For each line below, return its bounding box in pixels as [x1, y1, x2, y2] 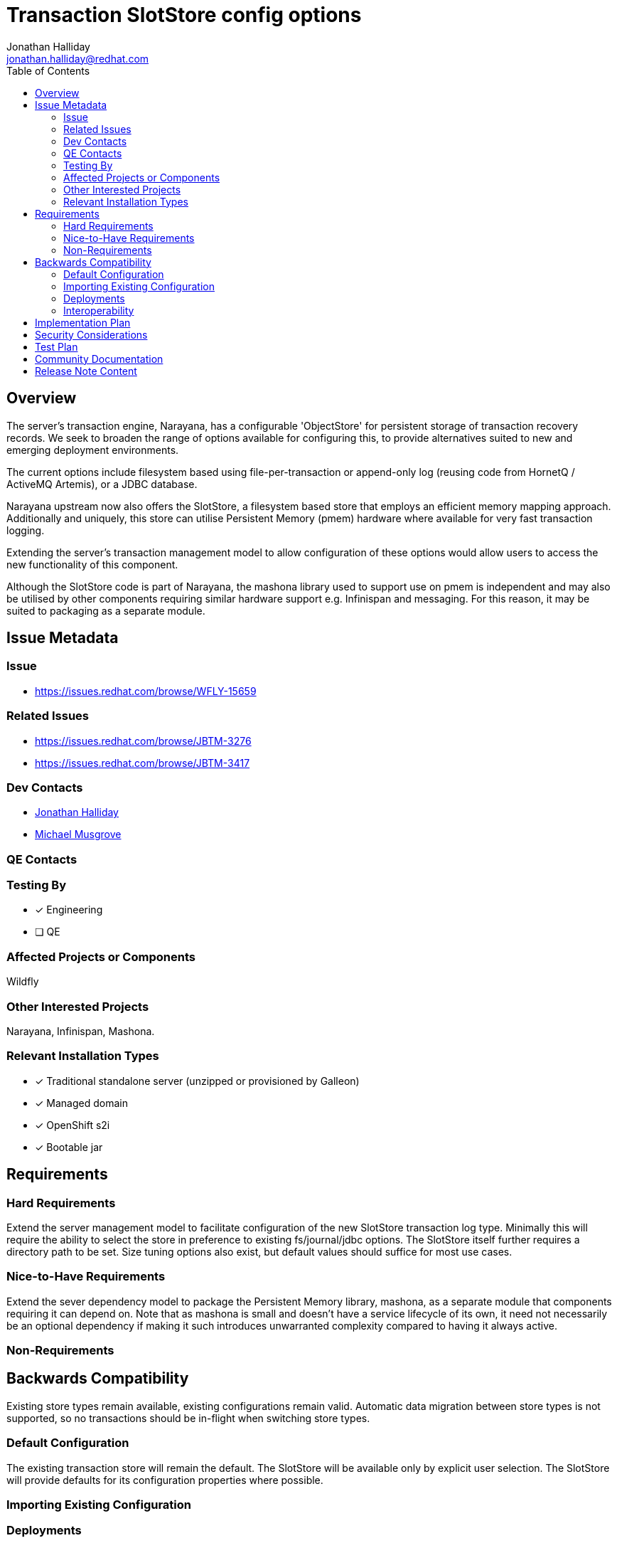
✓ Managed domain [35, 1096, 128, 1109]
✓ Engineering [35, 903, 103, 916]
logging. [6, 524, 45, 536]
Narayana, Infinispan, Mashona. [6, 1024, 155, 1037]
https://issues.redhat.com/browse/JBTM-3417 [35, 756, 250, 769]
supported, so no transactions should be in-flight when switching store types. [6, 1411, 370, 1424]
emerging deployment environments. [6, 443, 179, 456]
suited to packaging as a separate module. [6, 604, 205, 617]
